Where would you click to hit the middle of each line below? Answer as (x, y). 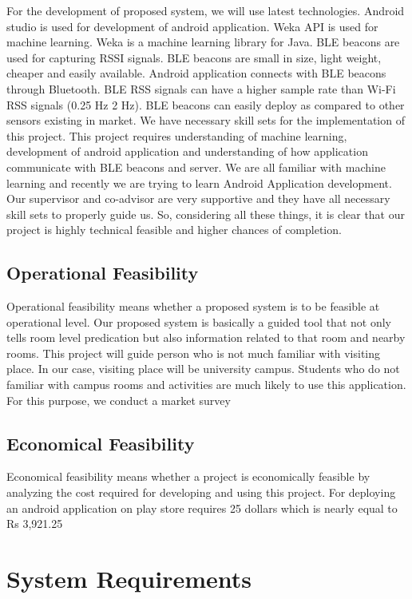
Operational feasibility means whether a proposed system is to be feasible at (193, 306)
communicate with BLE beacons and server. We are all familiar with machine (196, 167)
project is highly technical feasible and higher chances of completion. (174, 230)
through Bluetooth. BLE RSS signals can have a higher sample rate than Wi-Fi (201, 88)
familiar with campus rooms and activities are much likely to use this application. (206, 385)
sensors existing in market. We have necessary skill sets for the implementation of (206, 120)
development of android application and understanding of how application (187, 151)
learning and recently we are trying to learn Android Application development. (199, 182)
